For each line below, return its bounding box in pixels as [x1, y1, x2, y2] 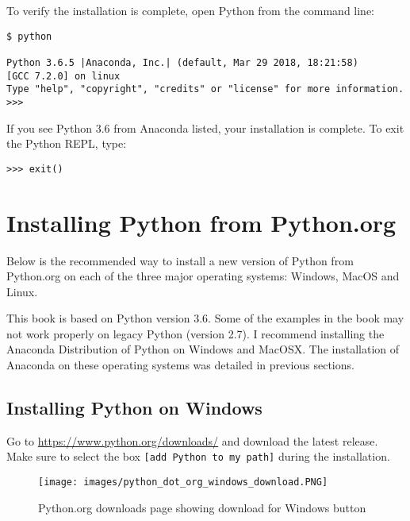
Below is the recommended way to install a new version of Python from [6, 252, 354, 268]
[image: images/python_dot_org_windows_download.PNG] [38, 477, 328, 488]
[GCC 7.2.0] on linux [6, 70, 121, 82]
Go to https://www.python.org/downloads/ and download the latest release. [6, 432, 378, 449]
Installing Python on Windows [6, 396, 262, 420]
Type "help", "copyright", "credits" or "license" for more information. [6, 83, 404, 95]
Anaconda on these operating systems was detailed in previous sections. [6, 357, 354, 373]
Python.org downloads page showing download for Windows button [38, 499, 366, 515]
